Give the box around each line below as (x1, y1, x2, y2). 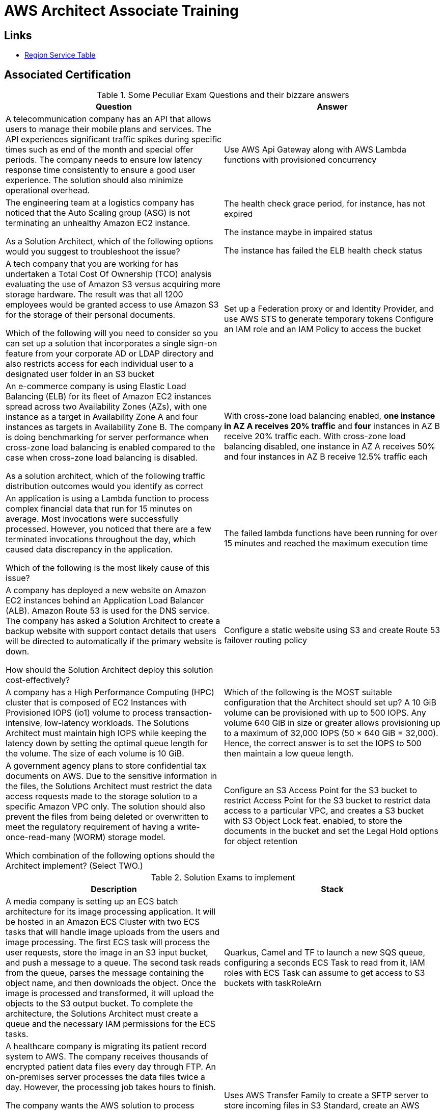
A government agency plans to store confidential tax (6, 761, 206, 771)
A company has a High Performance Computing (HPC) (6, 687, 214, 698)
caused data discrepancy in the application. (6, 544, 173, 555)
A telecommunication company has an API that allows (6, 114, 211, 124)
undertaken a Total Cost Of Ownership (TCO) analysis (6, 269, 212, 280)
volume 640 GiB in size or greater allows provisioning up (224, 718, 440, 728)
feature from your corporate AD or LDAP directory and (6, 348, 214, 359)
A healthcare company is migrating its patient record (6, 1041, 207, 1052)
